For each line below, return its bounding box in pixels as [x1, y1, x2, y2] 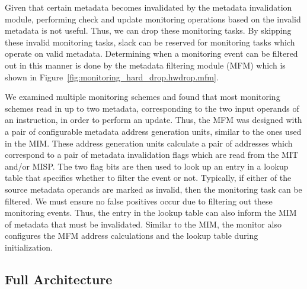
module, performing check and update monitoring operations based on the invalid [5, 12, 301, 25]
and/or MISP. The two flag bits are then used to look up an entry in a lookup [5, 160, 289, 172]
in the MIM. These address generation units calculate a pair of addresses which [5, 137, 293, 149]
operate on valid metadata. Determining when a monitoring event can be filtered [5, 47, 298, 60]
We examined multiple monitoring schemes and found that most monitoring [5, 90, 280, 103]
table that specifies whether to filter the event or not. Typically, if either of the [5, 171, 292, 184]
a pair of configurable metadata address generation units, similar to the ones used [5, 125, 302, 137]
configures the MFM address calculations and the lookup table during [5, 229, 258, 242]
